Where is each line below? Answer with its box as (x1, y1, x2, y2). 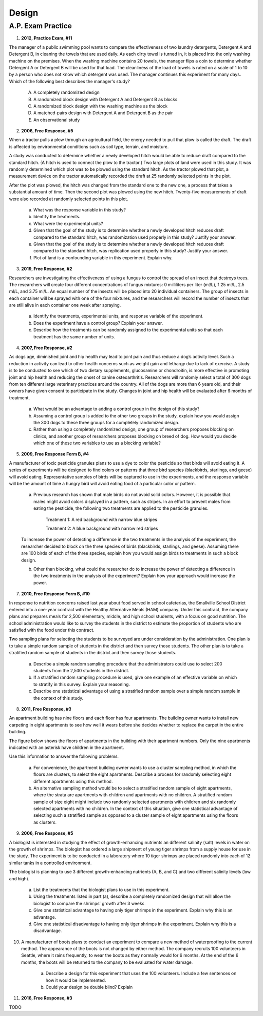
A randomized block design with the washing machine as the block (33, 103, 168, 109)
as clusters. (33, 819, 57, 825)
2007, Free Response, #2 (21, 345, 73, 351)
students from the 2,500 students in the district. (33, 668, 130, 674)
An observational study (33, 117, 80, 123)
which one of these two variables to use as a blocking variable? (33, 440, 161, 446)
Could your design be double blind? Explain (45, 984, 133, 990)
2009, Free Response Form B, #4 (21, 451, 89, 457)
